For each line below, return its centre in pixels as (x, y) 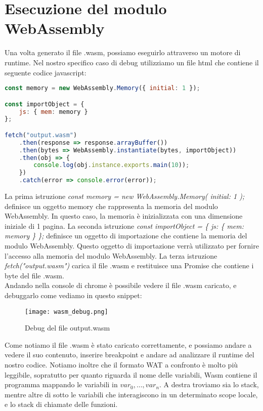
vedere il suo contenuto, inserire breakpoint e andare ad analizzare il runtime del (129, 355)
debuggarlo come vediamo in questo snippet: (73, 295)
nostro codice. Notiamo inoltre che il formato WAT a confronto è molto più (121, 364)
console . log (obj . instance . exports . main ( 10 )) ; (112, 165)
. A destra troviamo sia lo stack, (209, 384)
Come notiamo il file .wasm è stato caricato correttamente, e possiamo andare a (128, 344)
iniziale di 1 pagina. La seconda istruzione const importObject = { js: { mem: (124, 225)
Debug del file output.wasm (68, 328)
